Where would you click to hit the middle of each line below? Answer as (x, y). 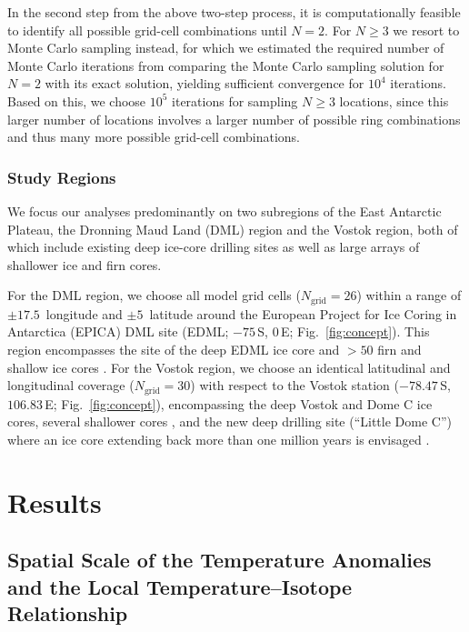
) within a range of (409, 295)
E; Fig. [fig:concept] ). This (355, 331)
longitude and (84, 313)
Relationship (68, 612)
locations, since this (394, 100)
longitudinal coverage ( (71, 385)
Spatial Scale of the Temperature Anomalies (220, 560)
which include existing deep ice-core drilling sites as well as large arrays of (214, 247)
